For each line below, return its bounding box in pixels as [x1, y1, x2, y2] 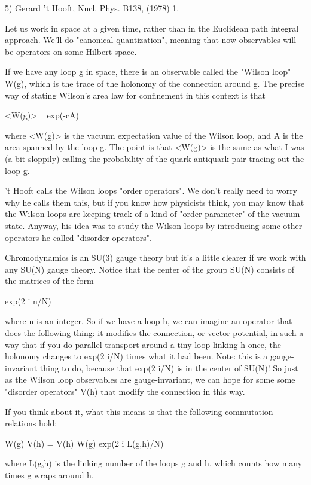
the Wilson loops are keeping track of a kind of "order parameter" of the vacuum [5, 208, 300, 220]
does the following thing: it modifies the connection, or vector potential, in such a [5, 327, 304, 339]
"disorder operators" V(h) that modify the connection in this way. [5, 385, 245, 398]
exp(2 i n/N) [5, 294, 51, 307]
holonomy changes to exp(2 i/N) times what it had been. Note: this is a [5, 350, 268, 362]
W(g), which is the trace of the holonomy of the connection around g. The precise [5, 77, 305, 89]
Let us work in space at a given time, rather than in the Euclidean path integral [5, 22, 299, 34]
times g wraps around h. [5, 469, 94, 481]
